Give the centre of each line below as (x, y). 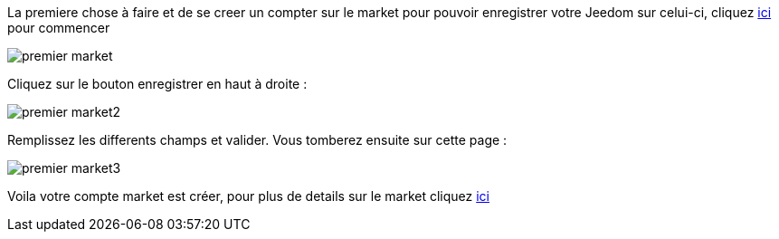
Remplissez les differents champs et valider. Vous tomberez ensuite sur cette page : (257, 140)
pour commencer (59, 28)
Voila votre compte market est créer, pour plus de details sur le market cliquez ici (248, 196)
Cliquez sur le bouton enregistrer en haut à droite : (157, 84)
